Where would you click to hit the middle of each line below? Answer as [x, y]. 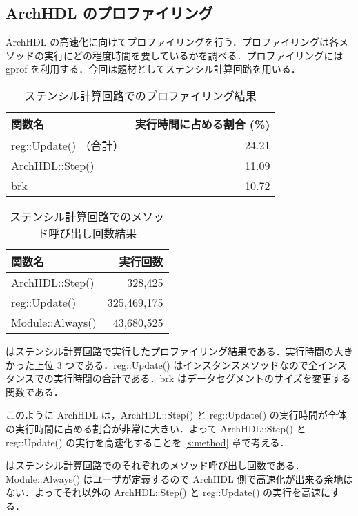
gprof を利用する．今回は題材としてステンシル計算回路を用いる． [153, 69]
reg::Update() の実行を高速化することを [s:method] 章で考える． [148, 442]
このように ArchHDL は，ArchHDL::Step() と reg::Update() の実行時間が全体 [176, 415]
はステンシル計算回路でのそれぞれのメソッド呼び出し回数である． [155, 465]
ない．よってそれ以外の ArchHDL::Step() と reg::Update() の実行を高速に [168, 492]
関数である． [34, 391]
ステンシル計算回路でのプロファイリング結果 [140, 95]
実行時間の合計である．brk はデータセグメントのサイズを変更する [202, 378]
